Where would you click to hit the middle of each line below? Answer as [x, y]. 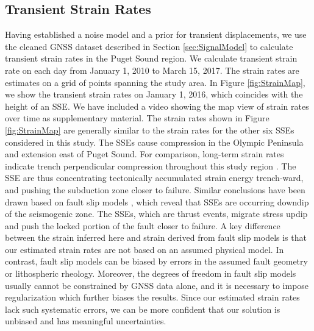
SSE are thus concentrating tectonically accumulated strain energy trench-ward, [154, 178]
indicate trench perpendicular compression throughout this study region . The [151, 165]
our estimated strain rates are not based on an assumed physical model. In [145, 249]
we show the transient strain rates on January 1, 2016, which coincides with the [154, 94]
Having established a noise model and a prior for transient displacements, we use [156, 34]
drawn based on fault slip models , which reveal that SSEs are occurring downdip [157, 201]
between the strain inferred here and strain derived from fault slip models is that [156, 237]
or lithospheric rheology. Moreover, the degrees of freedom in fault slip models [151, 273]
